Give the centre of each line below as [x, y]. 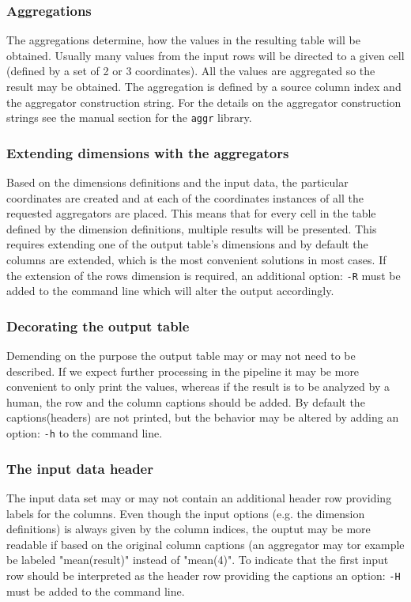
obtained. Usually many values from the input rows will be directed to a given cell [205, 55]
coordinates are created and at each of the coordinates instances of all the [185, 197]
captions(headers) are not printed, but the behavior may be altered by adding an [203, 417]
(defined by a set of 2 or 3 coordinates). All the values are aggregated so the [191, 71]
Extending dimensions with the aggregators [148, 152]
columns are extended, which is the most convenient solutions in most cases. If [196, 260]
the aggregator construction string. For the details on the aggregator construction [204, 102]
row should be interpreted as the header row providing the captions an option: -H [204, 575]
